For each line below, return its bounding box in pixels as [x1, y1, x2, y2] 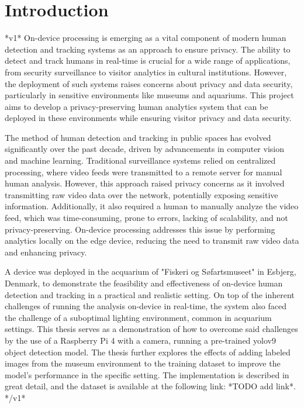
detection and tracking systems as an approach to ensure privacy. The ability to [5, 43, 291, 55]
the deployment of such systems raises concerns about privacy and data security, [5, 77, 293, 89]
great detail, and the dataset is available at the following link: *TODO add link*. [5, 380, 296, 392]
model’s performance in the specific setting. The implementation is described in [5, 368, 289, 381]
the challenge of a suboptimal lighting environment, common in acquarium [5, 311, 272, 323]
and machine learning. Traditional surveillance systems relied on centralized [5, 154, 276, 167]
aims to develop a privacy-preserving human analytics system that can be [5, 100, 268, 112]
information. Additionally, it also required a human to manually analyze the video [5, 200, 299, 212]
